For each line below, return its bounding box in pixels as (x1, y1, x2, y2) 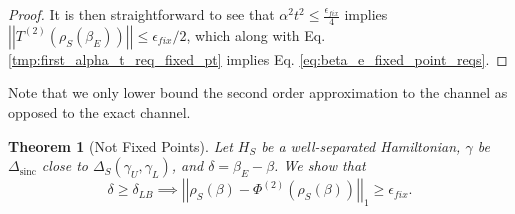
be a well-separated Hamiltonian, (261, 135, 461, 156)
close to (41, 155, 89, 176)
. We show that (274, 155, 366, 176)
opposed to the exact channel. (8, 102, 191, 123)
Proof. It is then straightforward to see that (8, 4, 275, 24)
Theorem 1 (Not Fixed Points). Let (8, 135, 233, 156)
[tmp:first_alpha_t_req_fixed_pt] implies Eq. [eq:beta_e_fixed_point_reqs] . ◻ (8, 48, 508, 69)
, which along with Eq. (186, 24, 326, 45)
